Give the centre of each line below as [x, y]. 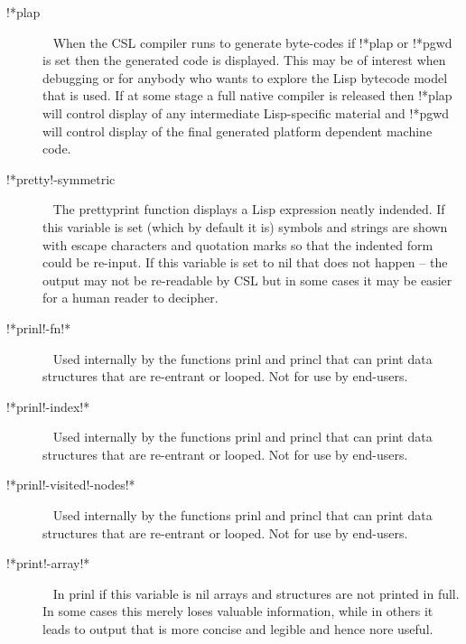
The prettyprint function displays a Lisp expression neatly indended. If [249, 209]
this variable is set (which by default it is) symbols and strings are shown [245, 226]
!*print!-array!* [48, 563]
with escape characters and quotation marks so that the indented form [238, 244]
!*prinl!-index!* [48, 406]
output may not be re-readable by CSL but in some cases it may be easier [247, 280]
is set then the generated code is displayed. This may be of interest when [244, 60]
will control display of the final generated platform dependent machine [238, 131]
